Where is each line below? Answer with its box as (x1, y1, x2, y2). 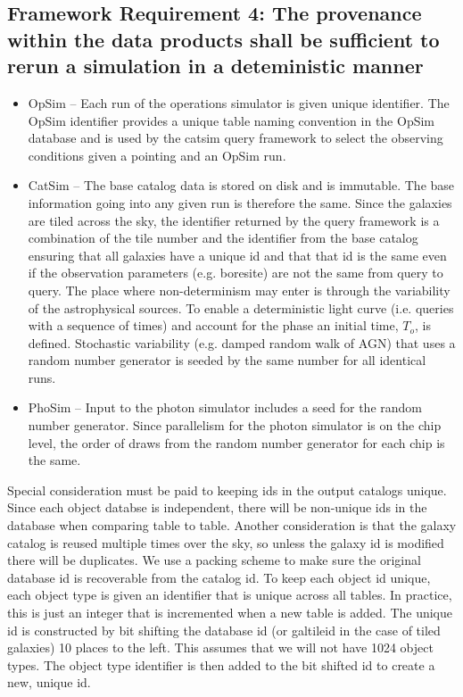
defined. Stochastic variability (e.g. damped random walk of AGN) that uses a (28, 333, 456, 352)
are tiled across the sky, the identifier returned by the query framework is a (28, 211, 440, 229)
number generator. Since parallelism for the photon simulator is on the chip (28, 416, 442, 435)
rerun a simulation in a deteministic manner (7, 52, 424, 79)
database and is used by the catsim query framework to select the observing (28, 129, 443, 147)
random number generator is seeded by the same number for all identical (28, 351, 426, 369)
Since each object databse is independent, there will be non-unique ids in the (7, 498, 427, 517)
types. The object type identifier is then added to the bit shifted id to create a (7, 655, 435, 674)
